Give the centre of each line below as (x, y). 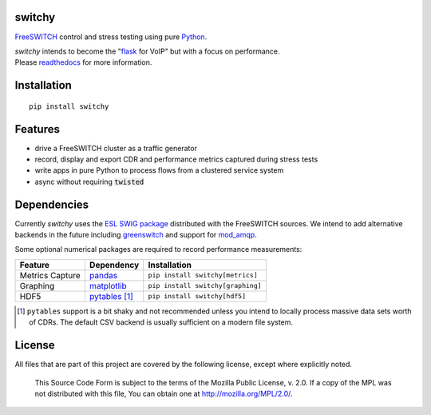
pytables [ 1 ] (111, 296)
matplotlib (108, 285)
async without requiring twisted (89, 182)
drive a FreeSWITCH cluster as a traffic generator (116, 148)
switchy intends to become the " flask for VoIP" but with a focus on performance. (147, 51)
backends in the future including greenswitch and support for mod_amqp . (136, 235)
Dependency (114, 265)
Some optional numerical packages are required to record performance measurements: (158, 249)
